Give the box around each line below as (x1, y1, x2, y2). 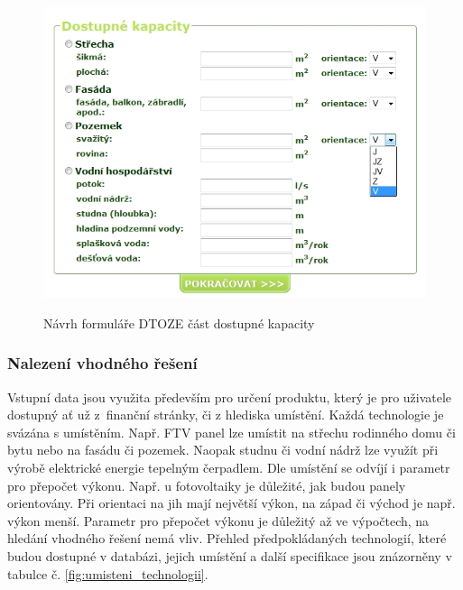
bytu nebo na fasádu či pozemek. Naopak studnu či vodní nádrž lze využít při (7, 440, 439, 459)
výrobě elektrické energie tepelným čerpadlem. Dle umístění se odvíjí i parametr (7, 458, 450, 477)
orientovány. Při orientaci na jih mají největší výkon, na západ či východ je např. (7, 493, 456, 512)
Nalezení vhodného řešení (7, 352, 198, 374)
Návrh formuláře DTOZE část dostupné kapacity (43, 313, 315, 332)
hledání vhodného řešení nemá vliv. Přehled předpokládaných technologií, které (7, 529, 447, 548)
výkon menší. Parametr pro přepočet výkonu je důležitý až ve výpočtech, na (7, 511, 430, 530)
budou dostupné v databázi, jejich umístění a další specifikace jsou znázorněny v (7, 547, 452, 566)
